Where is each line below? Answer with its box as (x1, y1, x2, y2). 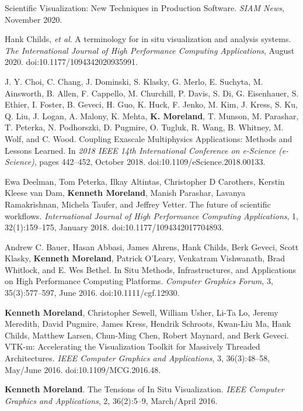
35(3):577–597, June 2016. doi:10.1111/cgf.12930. (5, 286, 180, 299)
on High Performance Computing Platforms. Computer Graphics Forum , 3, (5, 275, 273, 287)
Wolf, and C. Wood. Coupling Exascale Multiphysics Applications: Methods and (5, 132, 292, 144)
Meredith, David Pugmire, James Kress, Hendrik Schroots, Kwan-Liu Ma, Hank (5, 317, 291, 330)
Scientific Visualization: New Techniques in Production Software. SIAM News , (5, 2, 284, 13)
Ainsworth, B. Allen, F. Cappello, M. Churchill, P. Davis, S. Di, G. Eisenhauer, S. (5, 87, 299, 99)
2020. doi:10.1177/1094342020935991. (5, 56, 138, 68)
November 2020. (5, 13, 62, 25)
